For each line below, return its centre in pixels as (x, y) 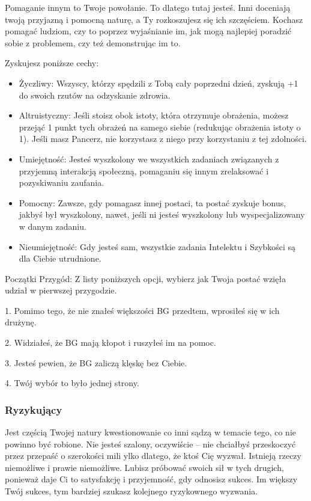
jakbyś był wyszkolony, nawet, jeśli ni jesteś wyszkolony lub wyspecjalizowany (162, 214)
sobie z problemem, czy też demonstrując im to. (93, 42)
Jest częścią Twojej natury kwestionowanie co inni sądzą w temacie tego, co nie (150, 432)
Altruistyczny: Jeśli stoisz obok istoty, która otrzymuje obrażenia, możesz (154, 115)
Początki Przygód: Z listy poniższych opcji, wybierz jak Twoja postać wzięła (146, 278)
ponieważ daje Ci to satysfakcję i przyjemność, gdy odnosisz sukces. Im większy (151, 479)
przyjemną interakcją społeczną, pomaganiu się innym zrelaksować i (144, 171)
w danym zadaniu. (53, 226)
